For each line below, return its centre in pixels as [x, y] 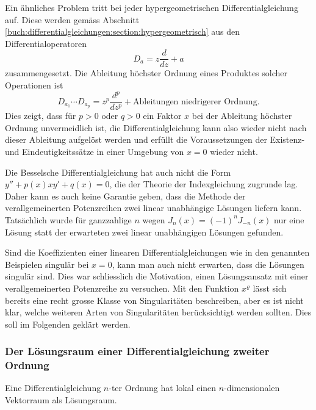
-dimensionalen [252, 388]
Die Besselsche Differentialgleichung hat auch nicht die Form [118, 172]
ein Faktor [162, 116]
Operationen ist [34, 85]
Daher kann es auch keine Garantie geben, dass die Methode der [125, 196]
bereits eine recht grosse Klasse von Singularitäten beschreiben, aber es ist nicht [154, 300]
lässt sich [270, 288]
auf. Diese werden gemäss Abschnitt [72, 19]
